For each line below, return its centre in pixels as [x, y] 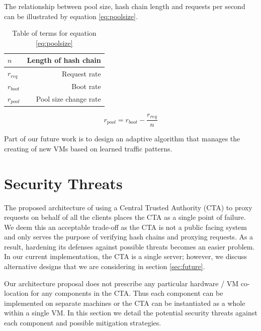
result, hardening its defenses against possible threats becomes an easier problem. [129, 246]
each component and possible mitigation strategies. [83, 323]
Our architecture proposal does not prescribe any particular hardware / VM [121, 283]
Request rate [81, 73]
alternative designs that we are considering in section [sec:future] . [105, 266]
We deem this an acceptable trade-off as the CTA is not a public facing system [125, 227]
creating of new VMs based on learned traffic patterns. [88, 148]
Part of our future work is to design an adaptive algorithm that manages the [122, 139]
